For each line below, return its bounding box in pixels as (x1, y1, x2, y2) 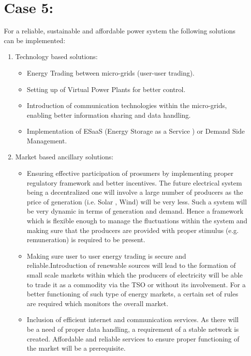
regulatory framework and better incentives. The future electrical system (27, 177, 242, 187)
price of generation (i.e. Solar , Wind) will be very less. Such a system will (27, 196, 247, 206)
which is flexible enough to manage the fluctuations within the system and (27, 216, 248, 226)
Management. (27, 135, 67, 145)
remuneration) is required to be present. (27, 234, 146, 245)
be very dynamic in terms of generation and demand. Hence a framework (27, 206, 244, 216)
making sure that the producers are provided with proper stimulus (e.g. (27, 225, 239, 235)
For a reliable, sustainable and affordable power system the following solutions (4, 26, 236, 36)
